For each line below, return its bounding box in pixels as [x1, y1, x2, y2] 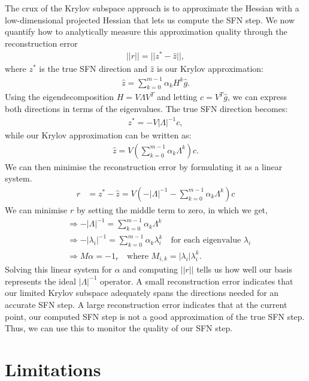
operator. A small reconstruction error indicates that [99, 274, 293, 287]
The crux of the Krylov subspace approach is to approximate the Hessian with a [5, 2, 299, 14]
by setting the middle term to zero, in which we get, [76, 203, 268, 216]
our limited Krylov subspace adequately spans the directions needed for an [5, 286, 279, 299]
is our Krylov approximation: [157, 62, 263, 75]
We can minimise [5, 203, 68, 216]
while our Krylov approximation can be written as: [5, 129, 192, 141]
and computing [123, 263, 178, 276]
